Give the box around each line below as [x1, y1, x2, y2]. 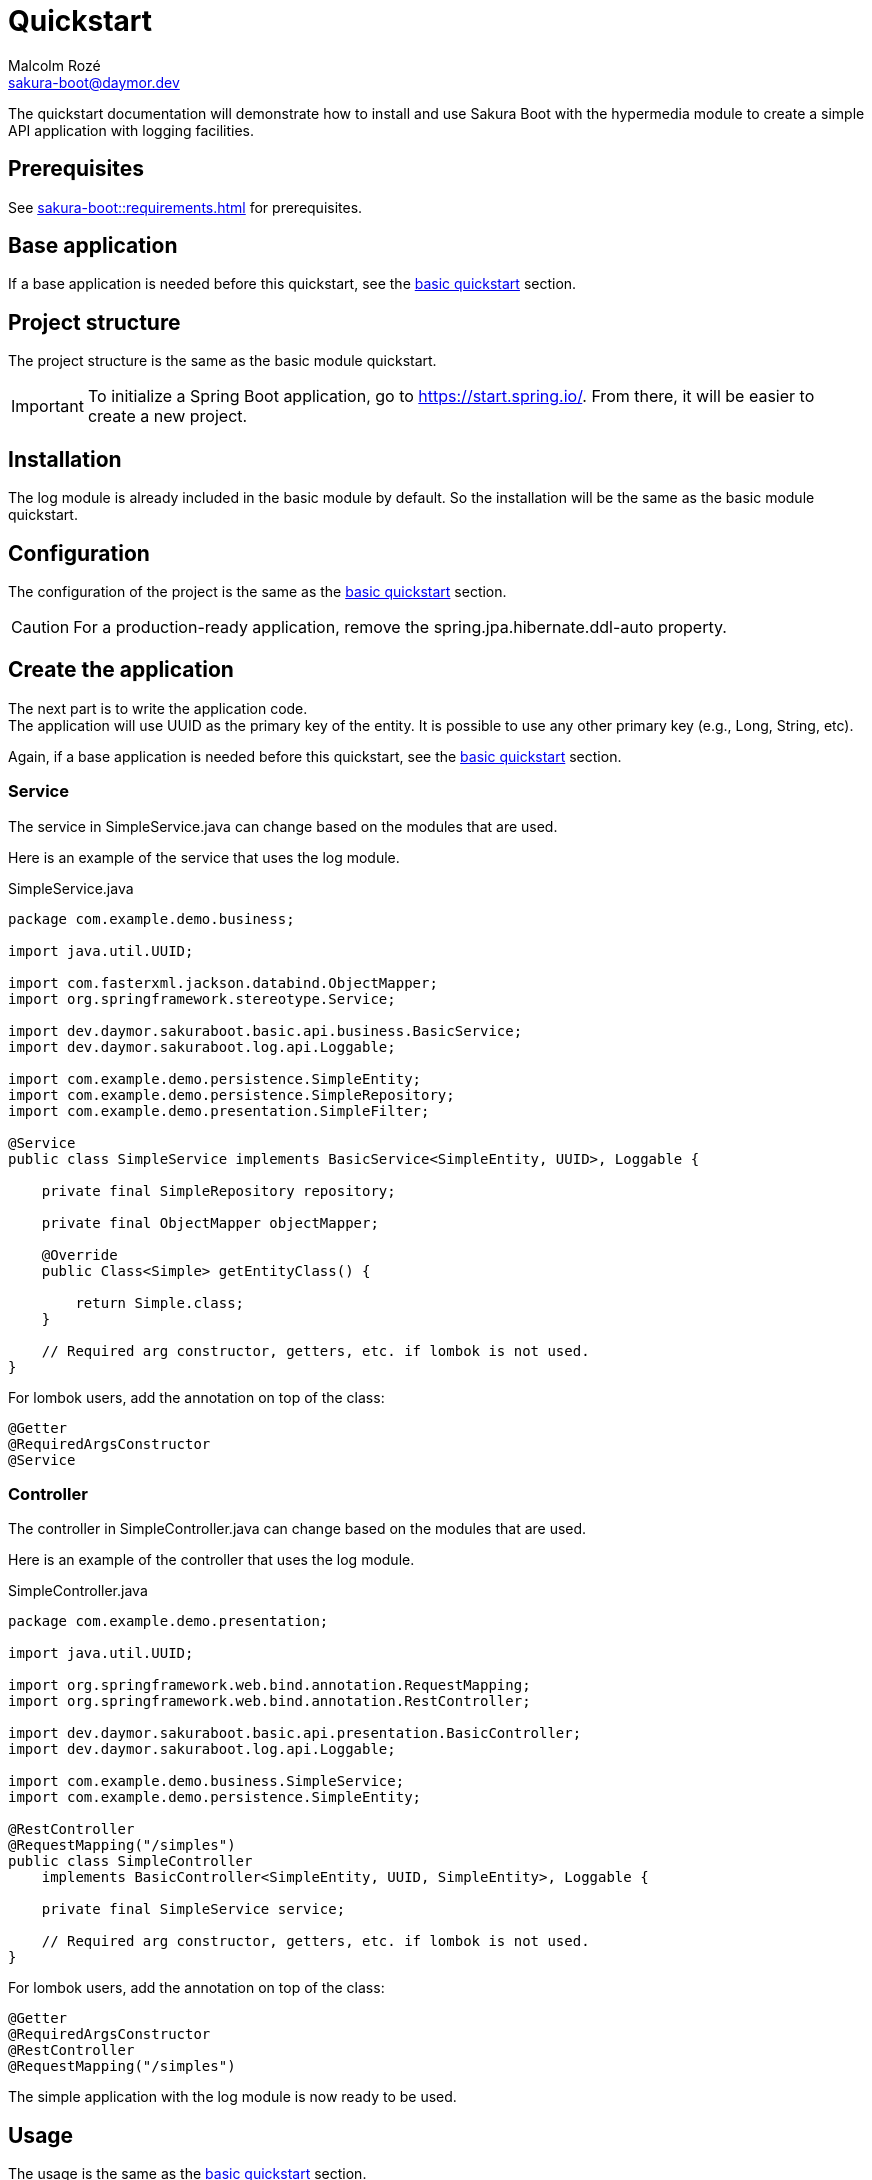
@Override [41, 1246, 118, 1263]
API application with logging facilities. [8, 121, 254, 139]
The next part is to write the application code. [8, 699, 308, 717]
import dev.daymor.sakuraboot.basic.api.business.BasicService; [8, 1022, 523, 1039]
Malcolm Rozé [8, 56, 101, 74]
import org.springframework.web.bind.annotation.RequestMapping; [8, 1677, 531, 1694]
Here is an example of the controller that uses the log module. [8, 1551, 415, 1569]
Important [11, 396, 84, 417]
